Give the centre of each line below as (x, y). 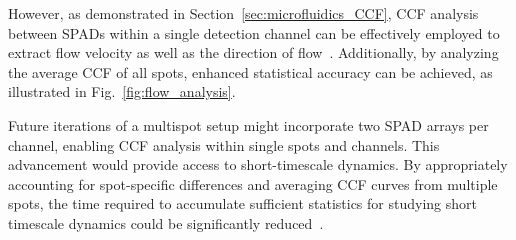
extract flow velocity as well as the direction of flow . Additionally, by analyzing (253, 52)
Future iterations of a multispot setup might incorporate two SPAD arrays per (248, 124)
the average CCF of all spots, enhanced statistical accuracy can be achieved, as (250, 71)
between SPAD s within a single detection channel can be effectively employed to (254, 32)
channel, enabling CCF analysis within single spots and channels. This (224, 144)
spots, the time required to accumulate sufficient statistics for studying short (242, 203)
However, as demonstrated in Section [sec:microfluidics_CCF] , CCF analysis (243, 13)
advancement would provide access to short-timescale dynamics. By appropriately (258, 164)
